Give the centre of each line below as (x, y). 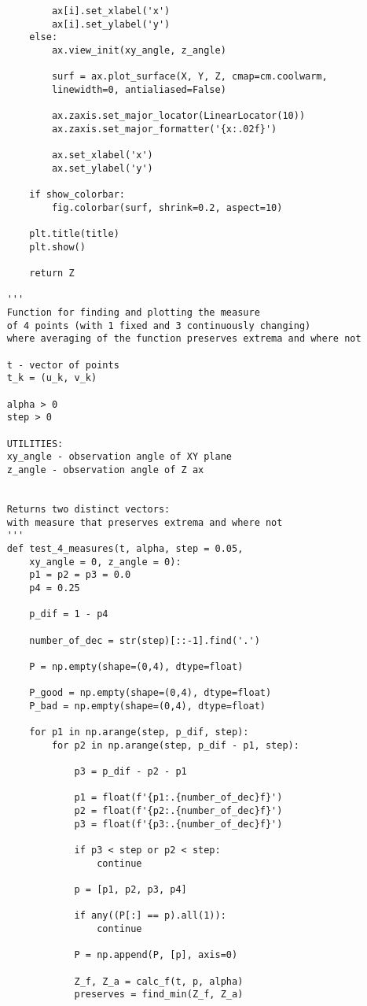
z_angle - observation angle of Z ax (105, 470)
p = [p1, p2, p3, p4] (130, 889)
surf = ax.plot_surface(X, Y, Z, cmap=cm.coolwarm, (189, 77)
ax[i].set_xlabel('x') (111, 11)
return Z (52, 274)
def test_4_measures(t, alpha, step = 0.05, (125, 548)
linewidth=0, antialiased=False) (139, 89)
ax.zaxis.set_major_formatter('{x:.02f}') (164, 129)
